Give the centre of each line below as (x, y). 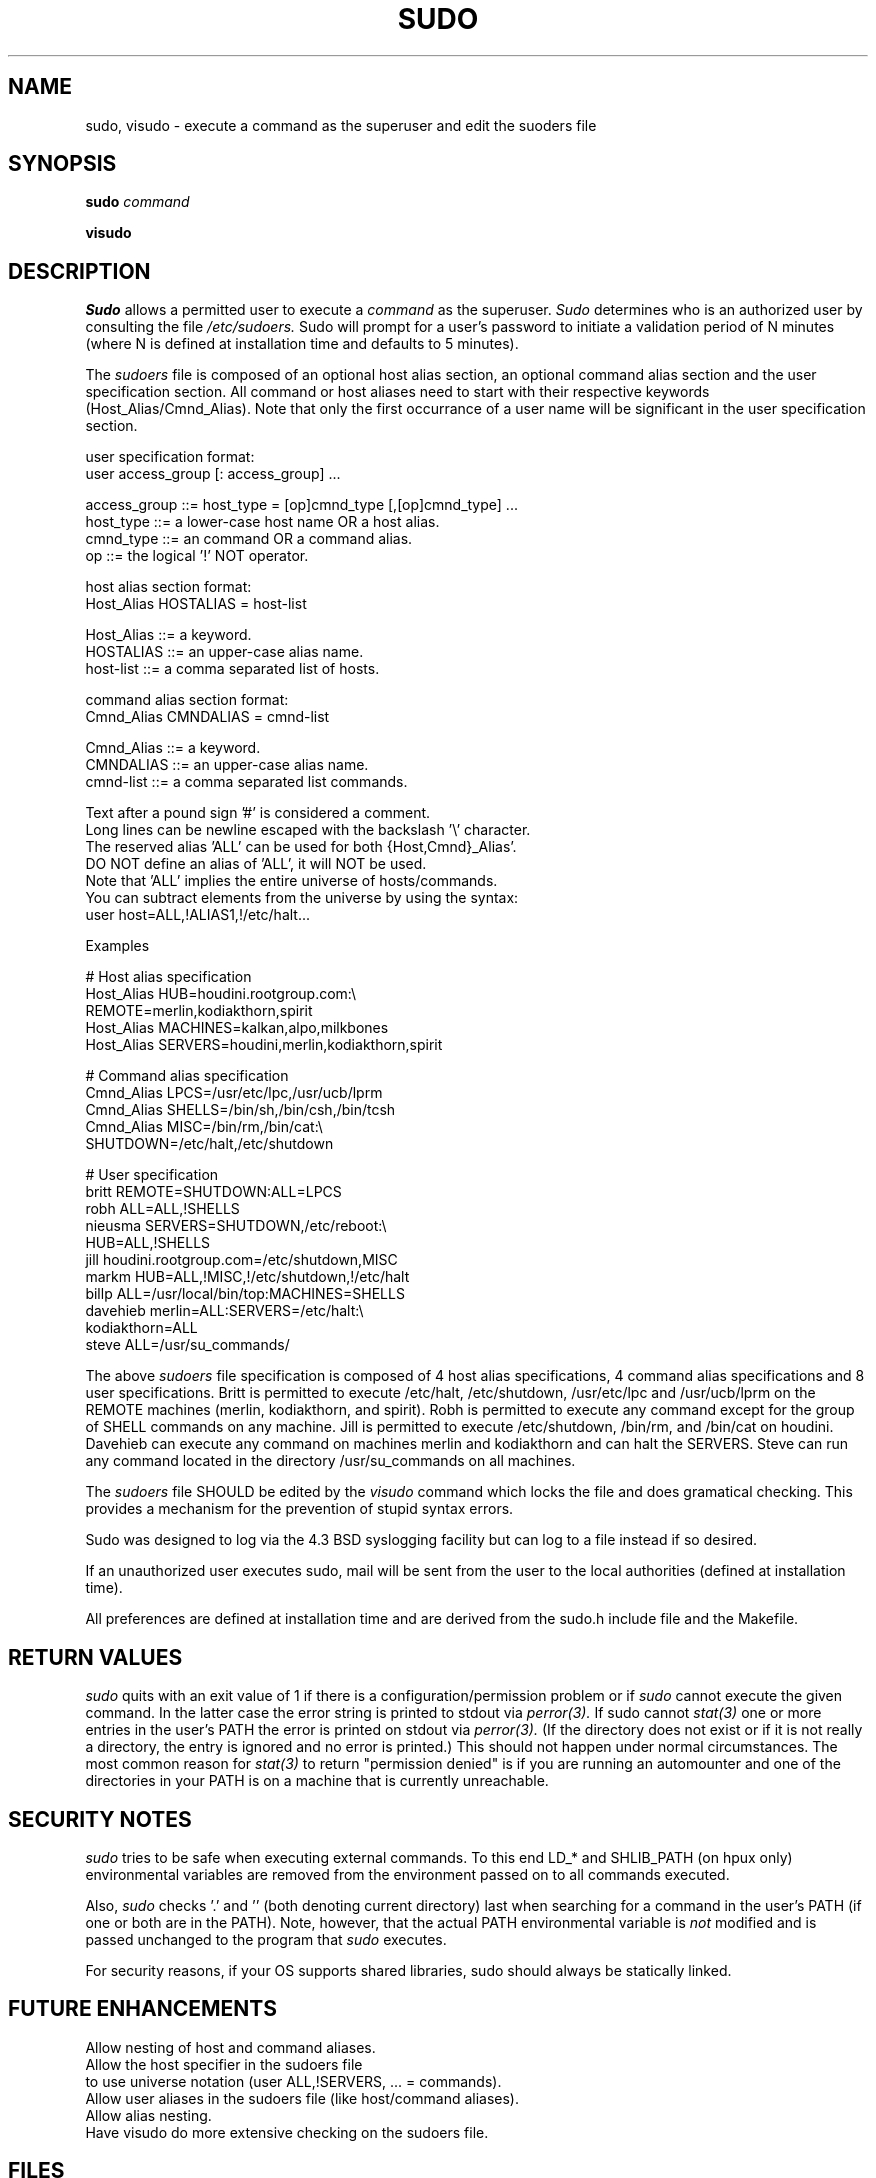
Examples (117, 946)
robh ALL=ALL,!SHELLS (162, 1209)
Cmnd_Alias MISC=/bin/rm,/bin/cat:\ (204, 1127)
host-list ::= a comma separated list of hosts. (232, 669)
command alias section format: (187, 700)
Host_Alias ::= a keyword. (168, 635)
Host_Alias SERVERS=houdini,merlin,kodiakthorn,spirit (264, 1045)
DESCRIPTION (79, 271)
